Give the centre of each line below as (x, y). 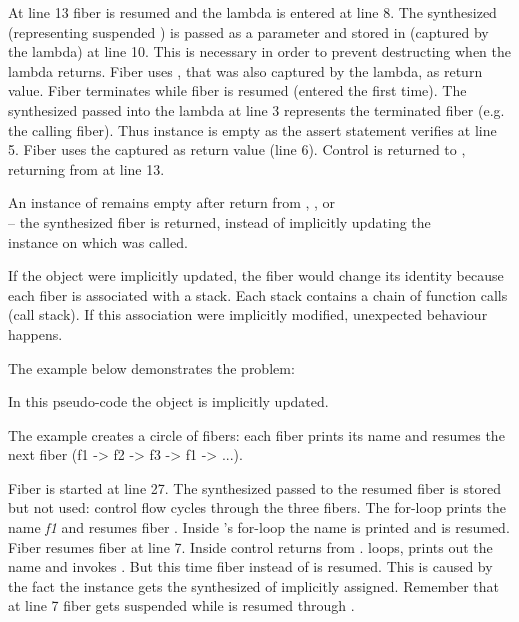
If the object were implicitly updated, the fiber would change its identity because (256, 275)
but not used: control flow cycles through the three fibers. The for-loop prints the (257, 507)
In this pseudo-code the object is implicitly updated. (168, 401)
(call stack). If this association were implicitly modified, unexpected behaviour (248, 314)
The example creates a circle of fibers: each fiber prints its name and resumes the (256, 434)
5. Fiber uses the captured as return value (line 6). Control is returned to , (237, 149)
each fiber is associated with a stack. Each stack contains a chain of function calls (258, 294)
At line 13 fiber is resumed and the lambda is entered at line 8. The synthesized (252, 12)
